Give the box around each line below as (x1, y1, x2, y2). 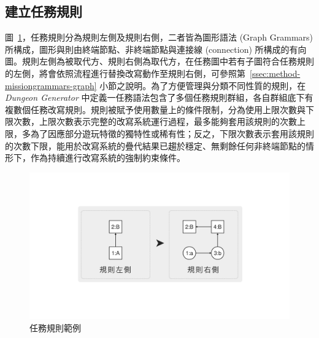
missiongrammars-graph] (5, 79, 97, 92)
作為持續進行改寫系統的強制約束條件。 (30, 151, 185, 164)
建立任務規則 (5, 2, 82, 21)
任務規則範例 (29, 321, 81, 334)
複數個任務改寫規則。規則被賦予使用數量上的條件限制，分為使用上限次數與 (5, 103, 306, 116)
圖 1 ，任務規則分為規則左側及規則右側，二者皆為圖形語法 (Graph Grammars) (5, 31, 313, 44)
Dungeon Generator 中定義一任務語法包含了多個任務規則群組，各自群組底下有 (5, 91, 313, 104)
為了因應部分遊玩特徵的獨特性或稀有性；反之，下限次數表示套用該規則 (30, 127, 314, 140)
